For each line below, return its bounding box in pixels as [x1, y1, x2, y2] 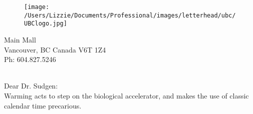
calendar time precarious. [4, 100, 82, 110]
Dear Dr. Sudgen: [4, 80, 58, 91]
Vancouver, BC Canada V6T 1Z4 [4, 44, 106, 54]
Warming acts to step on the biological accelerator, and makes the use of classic [4, 90, 249, 100]
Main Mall [4, 34, 36, 44]
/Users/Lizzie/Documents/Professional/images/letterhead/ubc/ [24, 11, 236, 19]
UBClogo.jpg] [24, 20, 67, 27]
